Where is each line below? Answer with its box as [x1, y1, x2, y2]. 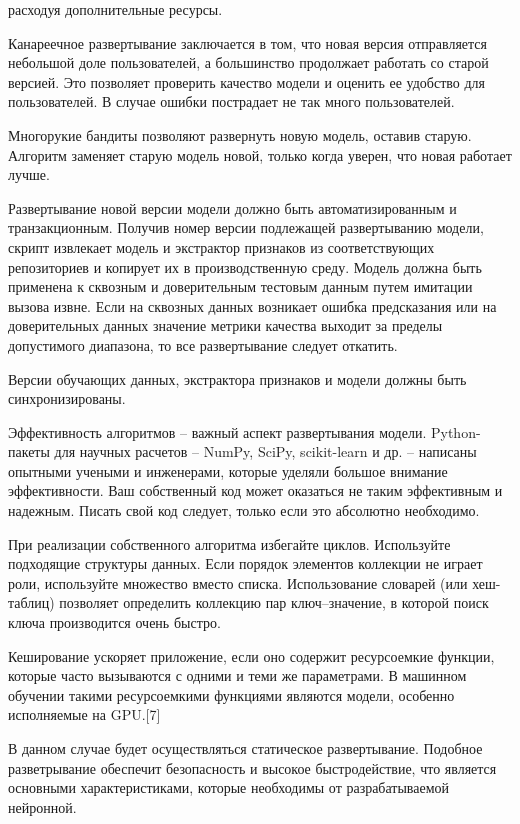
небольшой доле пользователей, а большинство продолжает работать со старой [8, 52, 489, 73]
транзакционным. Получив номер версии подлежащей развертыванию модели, [8, 217, 484, 238]
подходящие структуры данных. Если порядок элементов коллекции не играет [8, 553, 483, 574]
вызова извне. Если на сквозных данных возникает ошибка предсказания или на [8, 295, 497, 316]
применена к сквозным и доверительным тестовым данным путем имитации [8, 276, 473, 297]
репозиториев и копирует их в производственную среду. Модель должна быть [8, 256, 482, 277]
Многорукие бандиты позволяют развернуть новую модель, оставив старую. [8, 124, 472, 145]
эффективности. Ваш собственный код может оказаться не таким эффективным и [8, 480, 503, 501]
